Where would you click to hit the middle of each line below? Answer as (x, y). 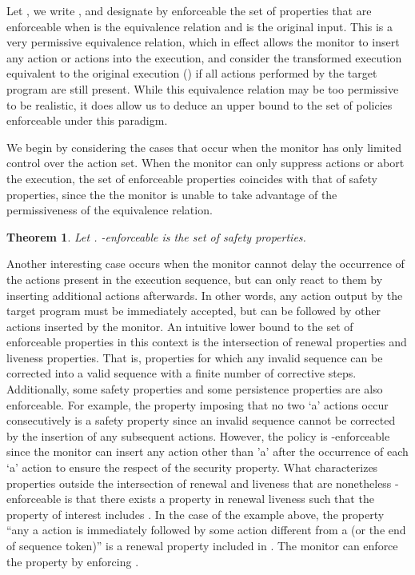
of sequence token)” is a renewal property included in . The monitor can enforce (202, 545)
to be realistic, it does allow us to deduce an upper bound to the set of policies (200, 104)
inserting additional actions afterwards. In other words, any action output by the (205, 295)
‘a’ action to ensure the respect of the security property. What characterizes (192, 467)
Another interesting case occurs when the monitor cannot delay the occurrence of (206, 264)
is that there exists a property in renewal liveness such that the (219, 499)
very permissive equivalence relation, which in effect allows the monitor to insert (203, 42)
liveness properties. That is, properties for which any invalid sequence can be (195, 357)
